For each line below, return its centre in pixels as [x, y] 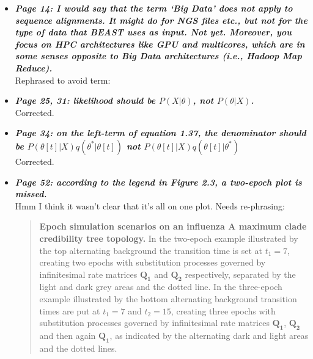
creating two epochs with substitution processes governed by [153, 262]
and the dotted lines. [78, 348]
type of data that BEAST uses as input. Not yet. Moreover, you [153, 32]
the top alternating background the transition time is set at [151, 250]
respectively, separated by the [240, 274]
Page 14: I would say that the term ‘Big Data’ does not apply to [154, 8]
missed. [31, 194]
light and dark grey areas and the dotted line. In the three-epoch [161, 287]
